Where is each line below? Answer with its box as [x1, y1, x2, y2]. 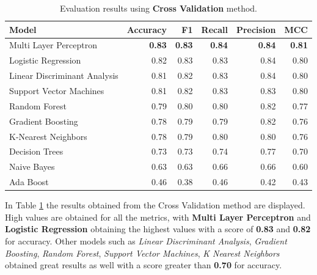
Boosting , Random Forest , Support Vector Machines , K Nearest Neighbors [5, 246, 280, 259]
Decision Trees [9, 145, 64, 158]
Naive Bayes [9, 160, 55, 173]
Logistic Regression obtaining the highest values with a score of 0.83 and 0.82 [5, 222, 311, 235]
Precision [236, 23, 276, 35]
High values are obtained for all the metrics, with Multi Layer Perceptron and [5, 210, 311, 223]
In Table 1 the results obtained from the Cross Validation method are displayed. [5, 199, 305, 211]
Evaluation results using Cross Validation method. [59, 2, 258, 14]
